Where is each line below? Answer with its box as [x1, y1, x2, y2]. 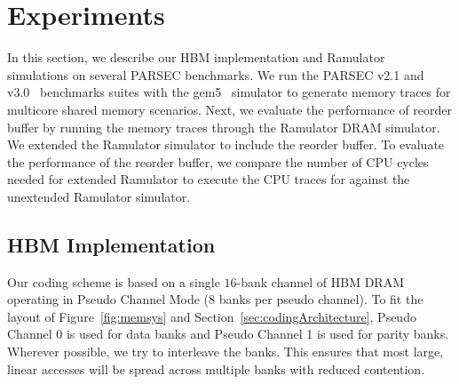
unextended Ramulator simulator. [7, 187, 191, 205]
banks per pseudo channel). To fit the [218, 290, 423, 308]
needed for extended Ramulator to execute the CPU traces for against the [7, 170, 410, 188]
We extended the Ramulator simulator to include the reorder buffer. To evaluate [7, 135, 445, 154]
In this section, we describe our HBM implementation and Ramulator [7, 48, 385, 67]
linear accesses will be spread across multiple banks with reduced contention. [7, 359, 425, 378]
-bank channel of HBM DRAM [236, 272, 404, 291]
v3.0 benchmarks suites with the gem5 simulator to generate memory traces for [7, 83, 451, 101]
